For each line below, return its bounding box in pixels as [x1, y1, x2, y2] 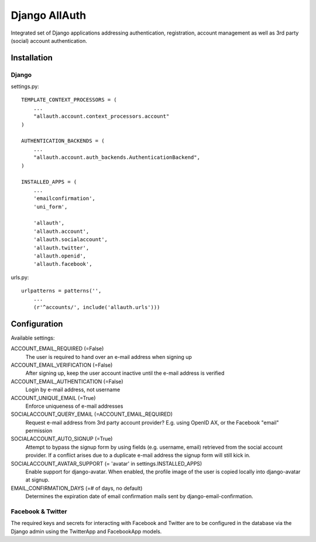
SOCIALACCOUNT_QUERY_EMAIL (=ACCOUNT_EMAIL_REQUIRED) [11, 411, 173, 418]
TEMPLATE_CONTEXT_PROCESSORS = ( [21, 97, 117, 103]
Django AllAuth [11, 9, 87, 22]
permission [25, 427, 53, 434]
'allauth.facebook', [33, 261, 92, 267]
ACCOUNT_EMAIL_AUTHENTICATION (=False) [11, 378, 123, 385]
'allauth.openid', [33, 252, 87, 259]
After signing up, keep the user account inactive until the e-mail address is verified [25, 370, 225, 377]
